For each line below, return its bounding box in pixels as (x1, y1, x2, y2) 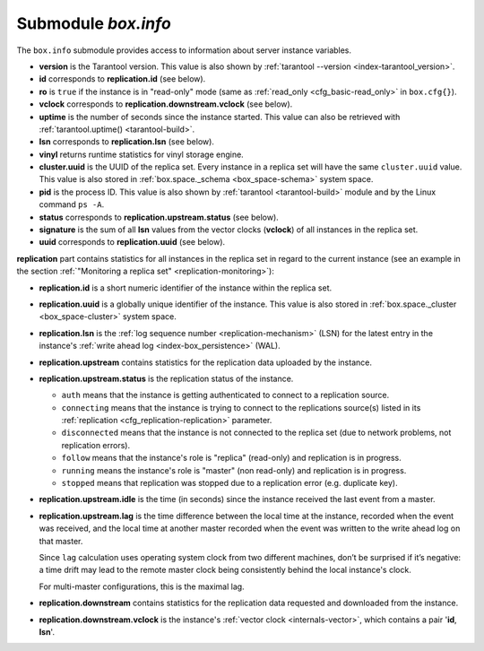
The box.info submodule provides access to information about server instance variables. (16, 45, 352, 56)
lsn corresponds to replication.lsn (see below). (39, 136, 215, 147)
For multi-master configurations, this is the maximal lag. (39, 581, 246, 592)
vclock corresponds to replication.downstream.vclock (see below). (39, 99, 293, 109)
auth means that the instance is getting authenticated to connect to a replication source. (61, 390, 390, 401)
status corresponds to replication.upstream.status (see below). (39, 212, 280, 222)
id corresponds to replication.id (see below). (39, 74, 206, 84)
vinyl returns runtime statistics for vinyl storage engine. (39, 149, 244, 160)
